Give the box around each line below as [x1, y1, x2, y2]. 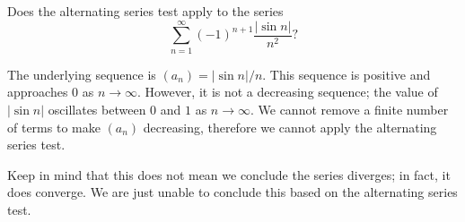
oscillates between [48, 99, 146, 118]
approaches [7, 82, 68, 101]
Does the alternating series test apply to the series [7, 2, 284, 20]
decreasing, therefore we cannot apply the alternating [143, 117, 437, 136]
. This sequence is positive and [262, 64, 431, 83]
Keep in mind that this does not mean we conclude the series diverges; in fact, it [7, 165, 451, 184]
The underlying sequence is [7, 64, 156, 83]
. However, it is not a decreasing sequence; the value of [137, 82, 438, 101]
